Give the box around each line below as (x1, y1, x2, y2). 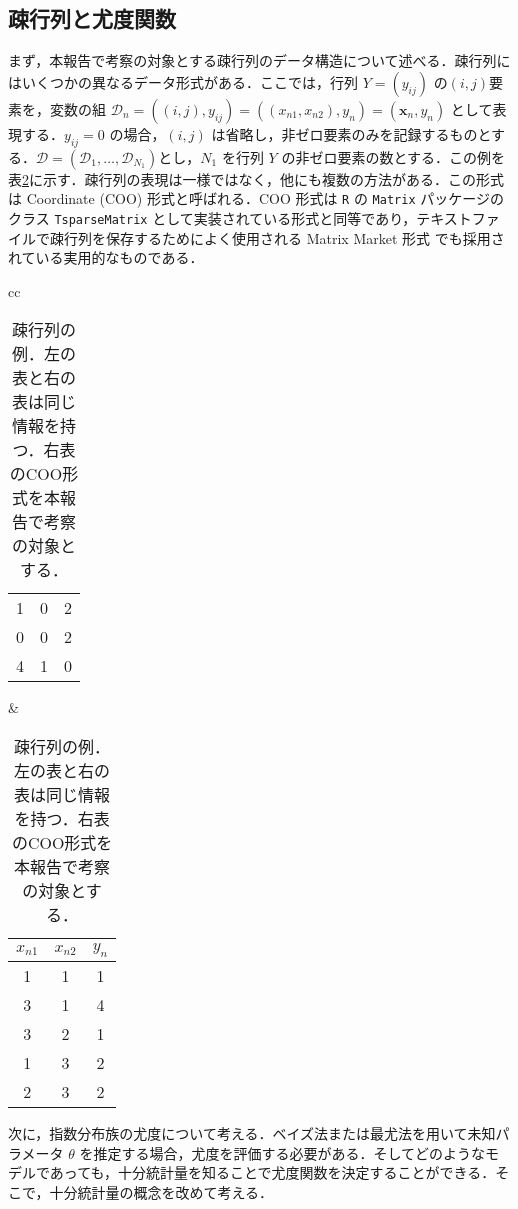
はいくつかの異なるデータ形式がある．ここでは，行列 (8, 71, 358, 92)
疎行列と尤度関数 (8, 3, 176, 34)
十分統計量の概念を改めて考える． (49, 1181, 274, 1202)
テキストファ (416, 207, 500, 228)
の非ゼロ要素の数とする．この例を (281, 146, 505, 167)
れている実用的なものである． (8, 247, 204, 268)
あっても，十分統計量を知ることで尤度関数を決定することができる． (49, 1162, 496, 1183)
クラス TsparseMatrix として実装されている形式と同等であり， (8, 207, 417, 228)
